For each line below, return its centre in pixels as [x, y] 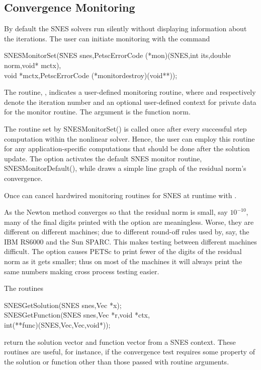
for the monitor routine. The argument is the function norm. [97, 112]
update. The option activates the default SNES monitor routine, [103, 158]
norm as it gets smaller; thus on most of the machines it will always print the [123, 261]
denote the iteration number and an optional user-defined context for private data [130, 102]
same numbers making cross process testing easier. [82, 271]
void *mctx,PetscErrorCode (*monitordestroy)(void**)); [91, 75]
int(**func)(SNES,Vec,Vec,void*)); [57, 325]
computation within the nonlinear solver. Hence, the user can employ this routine [129, 138]
